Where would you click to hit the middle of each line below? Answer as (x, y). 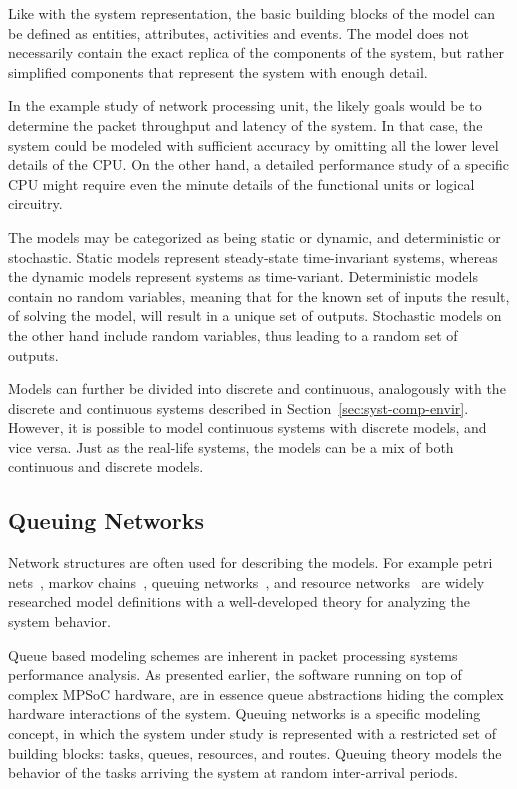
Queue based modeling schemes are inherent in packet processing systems (233, 654)
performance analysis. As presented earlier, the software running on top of (235, 674)
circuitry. (35, 203)
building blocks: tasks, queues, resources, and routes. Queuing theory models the (255, 752)
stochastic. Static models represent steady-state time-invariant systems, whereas (253, 256)
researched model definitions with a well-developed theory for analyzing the (239, 601)
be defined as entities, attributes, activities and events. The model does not (238, 32)
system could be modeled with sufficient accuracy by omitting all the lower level (253, 144)
